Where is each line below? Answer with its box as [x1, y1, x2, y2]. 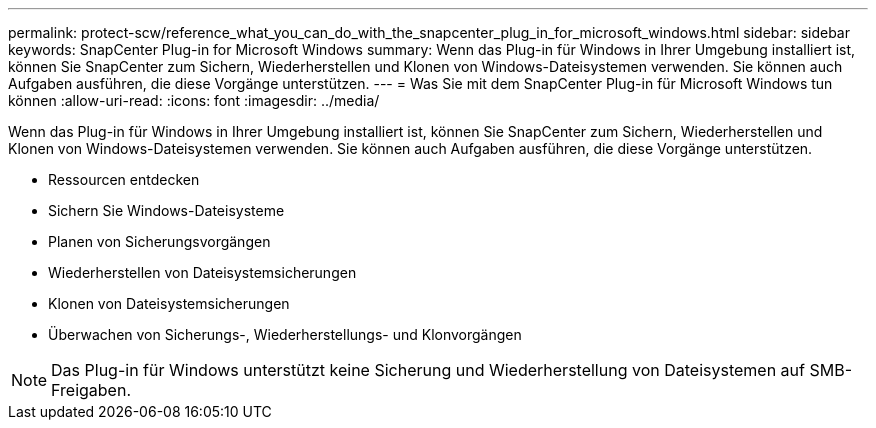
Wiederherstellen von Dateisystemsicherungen [48, 264, 357, 281]
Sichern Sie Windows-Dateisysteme [48, 202, 285, 219]
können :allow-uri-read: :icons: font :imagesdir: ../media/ [8, 92, 380, 109]
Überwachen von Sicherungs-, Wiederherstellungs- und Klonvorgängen [48, 326, 522, 343]
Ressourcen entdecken [48, 171, 200, 188]
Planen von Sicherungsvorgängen [48, 233, 271, 250]
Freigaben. [51, 380, 131, 400]
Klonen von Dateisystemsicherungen [48, 295, 290, 312]
